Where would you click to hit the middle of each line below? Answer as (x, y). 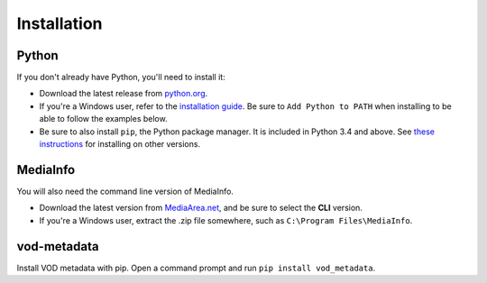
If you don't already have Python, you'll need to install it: (121, 78)
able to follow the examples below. (103, 119)
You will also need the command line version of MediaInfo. (125, 191)
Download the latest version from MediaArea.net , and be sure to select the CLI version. (201, 208)
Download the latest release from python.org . (124, 94)
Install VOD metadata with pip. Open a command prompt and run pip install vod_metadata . (196, 268)
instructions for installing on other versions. (120, 144)
